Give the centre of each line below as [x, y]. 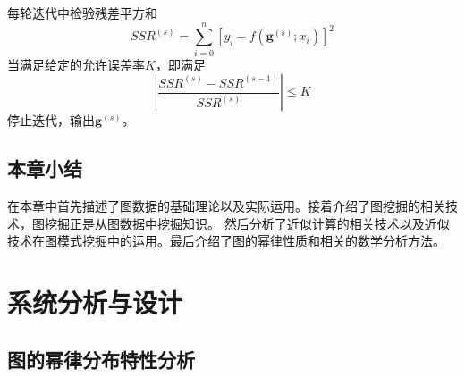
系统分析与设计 [95, 302]
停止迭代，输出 [51, 120]
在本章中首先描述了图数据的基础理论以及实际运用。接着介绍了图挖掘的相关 [226, 206]
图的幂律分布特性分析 [101, 359]
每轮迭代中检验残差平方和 [82, 13]
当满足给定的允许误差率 [76, 64]
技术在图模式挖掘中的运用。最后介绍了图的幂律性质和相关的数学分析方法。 [226, 241]
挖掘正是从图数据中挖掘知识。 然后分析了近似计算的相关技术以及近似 [247, 223]
